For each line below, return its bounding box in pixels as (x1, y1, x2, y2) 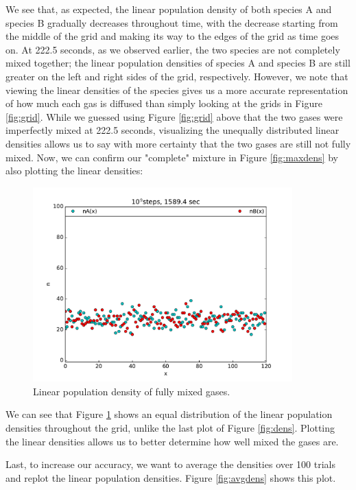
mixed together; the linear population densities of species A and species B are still (5, 56, 351, 70)
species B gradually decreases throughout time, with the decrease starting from (5, 15, 338, 30)
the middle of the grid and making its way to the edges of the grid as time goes (5, 29, 340, 43)
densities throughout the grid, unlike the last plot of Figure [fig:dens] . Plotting (5, 420, 335, 434)
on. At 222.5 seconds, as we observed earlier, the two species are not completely (5, 42, 340, 56)
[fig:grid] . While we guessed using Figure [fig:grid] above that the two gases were (5, 109, 343, 124)
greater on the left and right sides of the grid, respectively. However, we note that (5, 69, 348, 83)
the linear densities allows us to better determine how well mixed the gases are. (5, 434, 339, 448)
